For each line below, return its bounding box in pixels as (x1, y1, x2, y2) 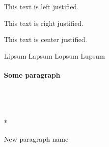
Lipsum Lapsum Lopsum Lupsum (4, 50, 105, 61)
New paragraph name (4, 133, 69, 144)
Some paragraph (4, 69, 60, 80)
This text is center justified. (4, 34, 87, 44)
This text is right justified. (4, 18, 83, 28)
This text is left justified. (4, 1, 79, 11)
